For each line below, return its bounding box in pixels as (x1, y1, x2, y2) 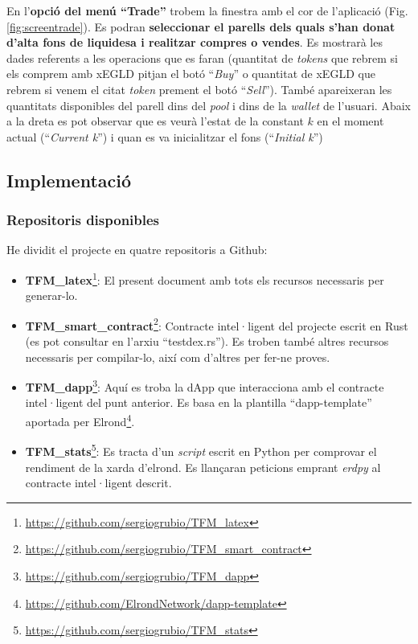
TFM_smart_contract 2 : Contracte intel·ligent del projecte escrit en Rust (25, 314, 408, 334)
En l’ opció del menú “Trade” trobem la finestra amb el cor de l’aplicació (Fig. (6, 2, 408, 18)
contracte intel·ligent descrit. (25, 474, 172, 491)
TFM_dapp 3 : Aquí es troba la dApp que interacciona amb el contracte (25, 376, 384, 395)
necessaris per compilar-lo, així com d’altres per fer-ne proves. (25, 348, 330, 365)
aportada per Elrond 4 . (25, 411, 135, 429)
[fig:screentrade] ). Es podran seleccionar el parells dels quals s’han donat (6, 18, 395, 35)
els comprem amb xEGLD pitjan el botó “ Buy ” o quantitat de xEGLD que (6, 65, 375, 82)
